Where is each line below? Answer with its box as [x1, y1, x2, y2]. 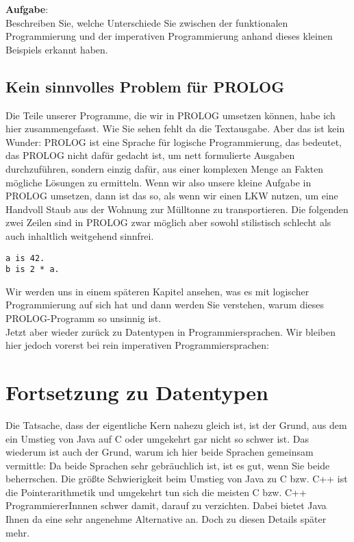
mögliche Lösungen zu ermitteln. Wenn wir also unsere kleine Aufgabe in [5, 175, 312, 189]
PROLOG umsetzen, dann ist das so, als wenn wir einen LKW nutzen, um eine [5, 188, 338, 203]
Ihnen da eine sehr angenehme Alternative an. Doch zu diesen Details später [5, 512, 327, 526]
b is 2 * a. [5, 264, 60, 275]
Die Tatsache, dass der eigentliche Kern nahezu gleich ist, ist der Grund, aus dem [5, 417, 347, 432]
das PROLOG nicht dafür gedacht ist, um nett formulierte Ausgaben [5, 148, 295, 162]
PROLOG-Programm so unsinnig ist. [5, 311, 162, 325]
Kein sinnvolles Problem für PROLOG [5, 75, 285, 97]
